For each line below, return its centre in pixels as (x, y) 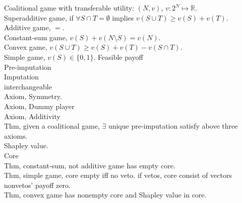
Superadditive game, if (39, 17)
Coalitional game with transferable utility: (69, 8)
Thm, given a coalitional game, (52, 126)
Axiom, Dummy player (39, 106)
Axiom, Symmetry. (33, 96)
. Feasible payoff (118, 57)
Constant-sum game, (36, 37)
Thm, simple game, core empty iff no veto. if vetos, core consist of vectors (118, 175)
